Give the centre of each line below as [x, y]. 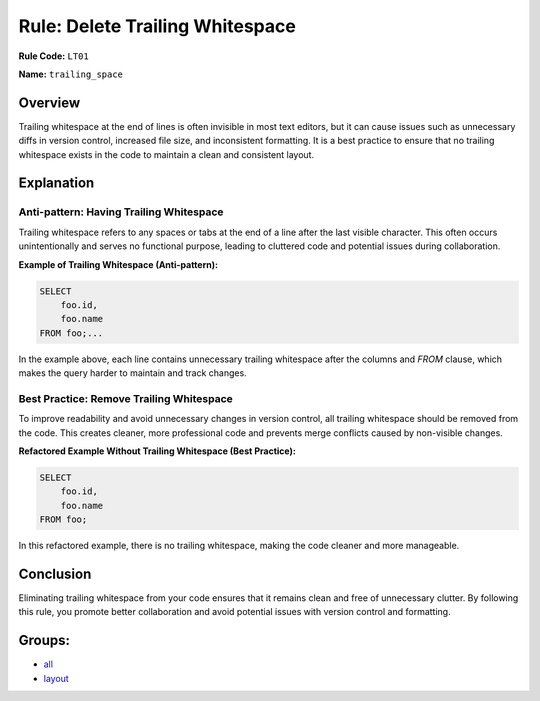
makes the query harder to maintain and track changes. [132, 373]
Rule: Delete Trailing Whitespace [157, 26]
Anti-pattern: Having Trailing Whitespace [121, 212]
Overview [49, 102]
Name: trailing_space [71, 74]
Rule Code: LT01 [53, 56]
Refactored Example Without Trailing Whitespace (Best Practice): [157, 451]
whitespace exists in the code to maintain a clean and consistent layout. [166, 154]
